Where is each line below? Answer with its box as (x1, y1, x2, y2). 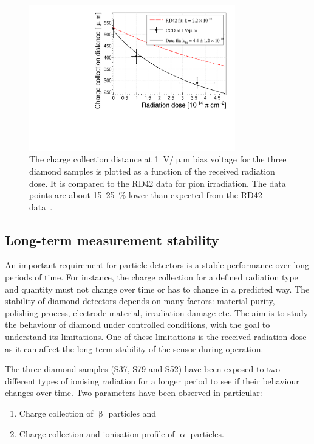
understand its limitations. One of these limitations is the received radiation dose (5, 330, 307, 343)
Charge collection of (19, 407, 94, 420)
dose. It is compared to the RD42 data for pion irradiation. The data (29, 176, 286, 189)
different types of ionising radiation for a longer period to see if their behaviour (5, 374, 299, 387)
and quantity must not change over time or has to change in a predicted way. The (5, 282, 310, 295)
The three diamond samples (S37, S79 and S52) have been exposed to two (5, 362, 280, 375)
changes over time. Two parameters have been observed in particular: (5, 386, 262, 399)
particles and (108, 407, 157, 420)
